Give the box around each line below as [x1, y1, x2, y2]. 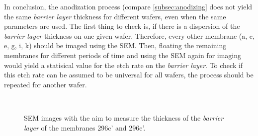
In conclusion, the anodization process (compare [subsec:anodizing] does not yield [4, 1, 253, 11]
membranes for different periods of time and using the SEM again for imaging [4, 50, 242, 60]
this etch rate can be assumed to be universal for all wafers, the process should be [4, 69, 254, 80]
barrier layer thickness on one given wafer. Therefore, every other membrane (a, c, [4, 30, 255, 41]
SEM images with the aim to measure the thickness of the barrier [24, 112, 224, 123]
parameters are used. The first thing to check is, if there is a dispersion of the [4, 21, 240, 31]
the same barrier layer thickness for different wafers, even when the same [4, 11, 226, 21]
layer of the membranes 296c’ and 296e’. [24, 122, 146, 133]
